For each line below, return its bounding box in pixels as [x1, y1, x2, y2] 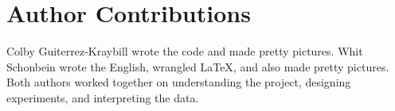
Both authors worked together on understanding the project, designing [6, 74, 351, 90]
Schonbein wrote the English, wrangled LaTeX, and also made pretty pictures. [6, 58, 389, 75]
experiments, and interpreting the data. [6, 89, 199, 105]
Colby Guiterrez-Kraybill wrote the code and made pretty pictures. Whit [6, 43, 363, 59]
